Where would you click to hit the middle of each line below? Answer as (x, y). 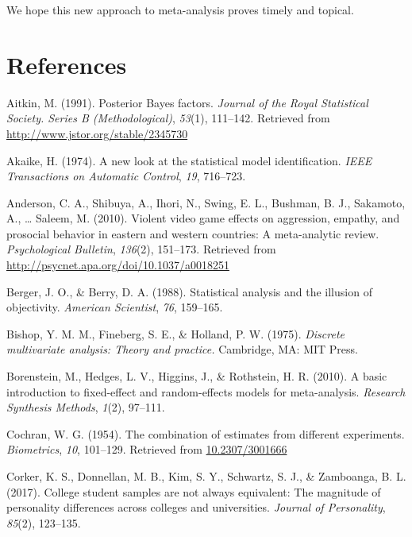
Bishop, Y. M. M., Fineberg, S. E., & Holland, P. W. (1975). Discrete (176, 333)
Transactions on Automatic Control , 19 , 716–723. (126, 176)
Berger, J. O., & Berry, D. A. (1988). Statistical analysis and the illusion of (189, 291)
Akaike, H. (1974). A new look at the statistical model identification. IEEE (189, 160)
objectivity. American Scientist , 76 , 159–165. (115, 307)
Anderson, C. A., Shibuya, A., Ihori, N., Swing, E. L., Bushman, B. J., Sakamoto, (206, 202)
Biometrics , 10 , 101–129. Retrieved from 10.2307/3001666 (147, 449)
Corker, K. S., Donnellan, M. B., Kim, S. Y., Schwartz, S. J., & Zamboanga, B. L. (206, 476)
